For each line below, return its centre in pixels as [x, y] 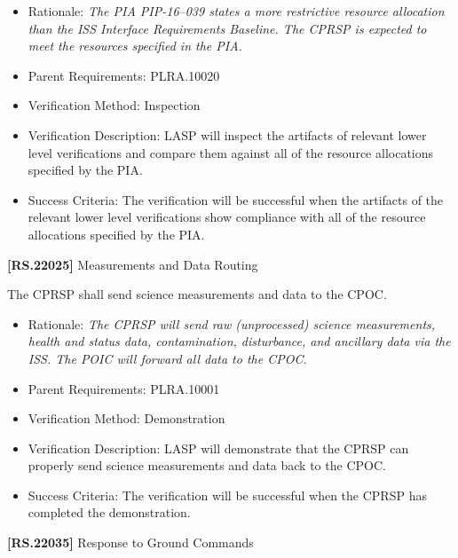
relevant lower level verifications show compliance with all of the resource [227, 217]
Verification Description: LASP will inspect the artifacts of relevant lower [227, 134]
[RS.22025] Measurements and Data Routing [133, 264]
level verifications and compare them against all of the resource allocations [231, 152]
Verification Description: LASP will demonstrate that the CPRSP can [218, 448]
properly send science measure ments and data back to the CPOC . [207, 465]
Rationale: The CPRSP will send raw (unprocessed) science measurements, [232, 323]
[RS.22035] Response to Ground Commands [130, 542]
